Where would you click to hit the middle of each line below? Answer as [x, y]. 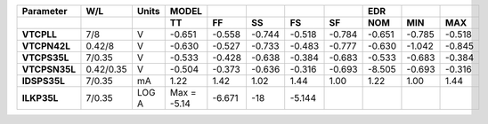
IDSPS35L [44, 81]
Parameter [45, 11]
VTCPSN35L [49, 69]
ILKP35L [40, 98]
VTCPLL [40, 34]
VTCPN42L [46, 46]
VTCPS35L [45, 58]
